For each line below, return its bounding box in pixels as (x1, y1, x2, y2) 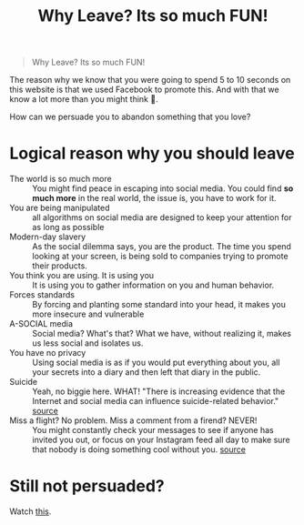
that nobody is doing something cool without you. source (32, 444, 246, 455)
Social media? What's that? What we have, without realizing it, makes (32, 328, 291, 339)
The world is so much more (9, 174, 112, 185)
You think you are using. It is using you (9, 270, 155, 281)
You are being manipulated (9, 202, 111, 214)
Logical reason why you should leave (9, 143, 296, 164)
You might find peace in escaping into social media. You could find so (32, 183, 294, 194)
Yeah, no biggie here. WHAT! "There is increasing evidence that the (32, 386, 286, 397)
